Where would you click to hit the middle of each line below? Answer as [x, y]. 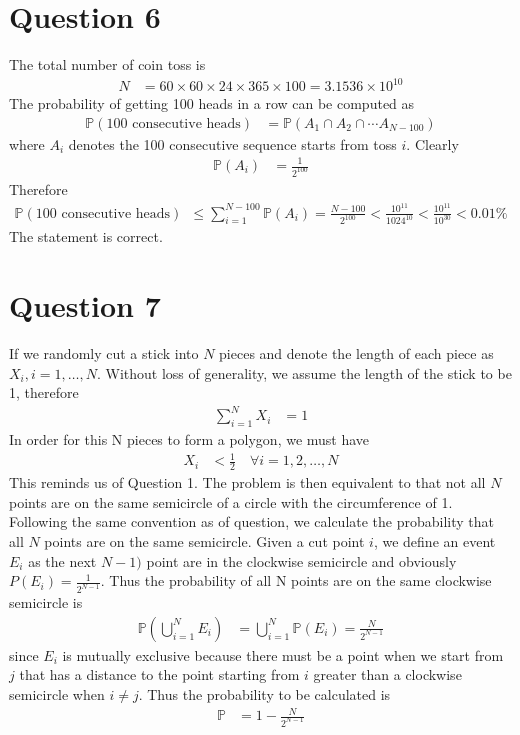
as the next [62, 560]
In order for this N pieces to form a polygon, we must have [189, 439]
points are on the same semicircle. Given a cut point [204, 541]
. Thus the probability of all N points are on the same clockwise [296, 580]
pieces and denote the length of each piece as [356, 353]
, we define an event [434, 541]
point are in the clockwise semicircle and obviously [301, 560]
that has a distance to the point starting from [159, 674]
